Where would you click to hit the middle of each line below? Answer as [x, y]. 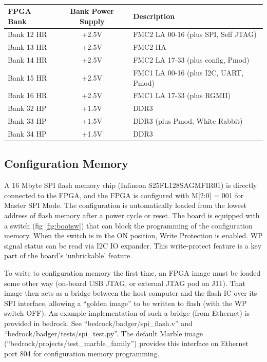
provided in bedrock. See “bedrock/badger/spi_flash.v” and [98, 323]
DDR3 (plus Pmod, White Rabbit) [188, 121]
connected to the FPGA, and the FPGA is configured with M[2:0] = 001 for [124, 195]
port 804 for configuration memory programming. [82, 353]
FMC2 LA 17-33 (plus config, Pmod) [191, 60]
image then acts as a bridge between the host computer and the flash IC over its [131, 293]
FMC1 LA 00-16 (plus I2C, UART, [188, 72]
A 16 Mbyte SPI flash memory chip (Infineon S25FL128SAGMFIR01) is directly [131, 185]
